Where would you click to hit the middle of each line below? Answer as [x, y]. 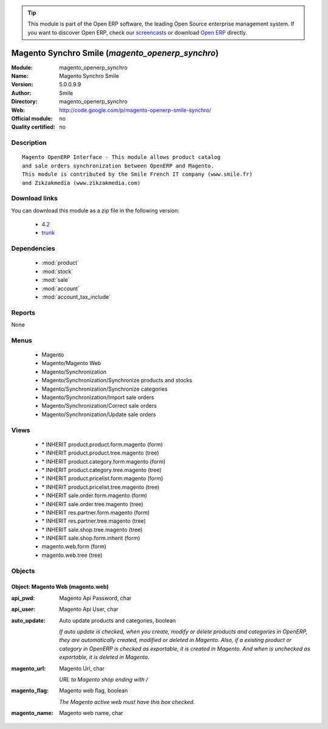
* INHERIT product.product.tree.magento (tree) [100, 453]
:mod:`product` [60, 263]
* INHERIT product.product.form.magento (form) [102, 444]
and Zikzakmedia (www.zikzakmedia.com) [81, 183]
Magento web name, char [91, 713]
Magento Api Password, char [95, 598]
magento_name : [32, 713]
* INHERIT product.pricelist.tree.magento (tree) [101, 487]
